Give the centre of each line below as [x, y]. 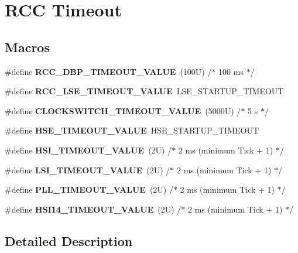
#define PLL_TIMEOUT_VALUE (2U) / [89, 189]
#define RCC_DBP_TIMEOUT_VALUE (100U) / [108, 71]
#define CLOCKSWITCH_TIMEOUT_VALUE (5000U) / [123, 110]
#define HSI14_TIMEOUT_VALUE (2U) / [93, 209]
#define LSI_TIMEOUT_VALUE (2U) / [88, 170]
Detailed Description [69, 240]
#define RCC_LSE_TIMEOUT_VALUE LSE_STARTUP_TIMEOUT [144, 91]
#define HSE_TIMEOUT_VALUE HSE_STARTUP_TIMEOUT [132, 130]
